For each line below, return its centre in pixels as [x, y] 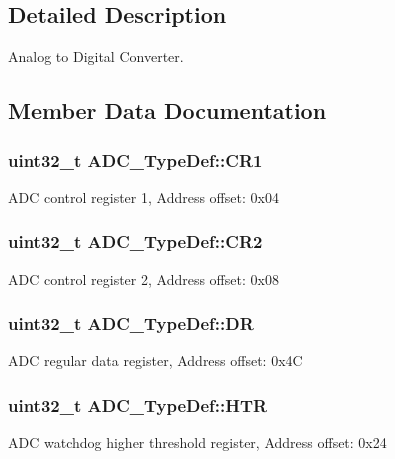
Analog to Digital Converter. [96, 56]
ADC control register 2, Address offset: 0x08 [143, 278]
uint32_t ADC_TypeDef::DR [131, 323]
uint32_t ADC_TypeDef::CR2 [135, 241]
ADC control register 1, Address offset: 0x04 [143, 196]
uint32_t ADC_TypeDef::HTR [138, 404]
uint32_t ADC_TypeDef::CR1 [135, 159]
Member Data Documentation [167, 110]
